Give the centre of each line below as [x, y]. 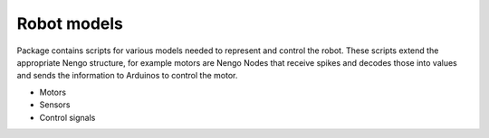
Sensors [55, 105]
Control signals [67, 117]
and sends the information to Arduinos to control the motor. [127, 76]
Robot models [70, 23]
